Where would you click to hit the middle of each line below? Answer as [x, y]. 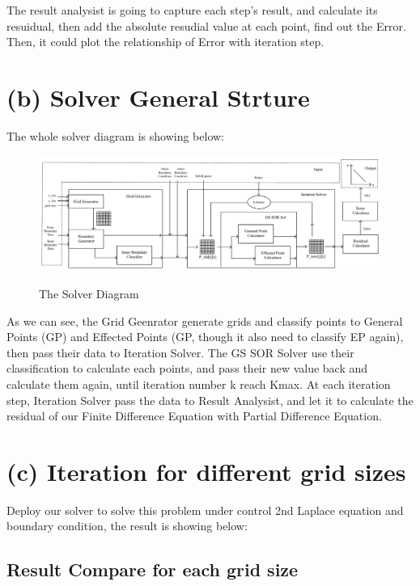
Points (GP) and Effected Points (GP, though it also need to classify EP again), [205, 337]
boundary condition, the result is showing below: [127, 526]
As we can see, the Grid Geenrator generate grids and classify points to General [205, 320]
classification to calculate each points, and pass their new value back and [187, 368]
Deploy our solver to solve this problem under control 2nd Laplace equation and [205, 510]
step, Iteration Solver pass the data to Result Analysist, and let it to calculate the [210, 400]
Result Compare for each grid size [153, 569]
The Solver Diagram [89, 293]
